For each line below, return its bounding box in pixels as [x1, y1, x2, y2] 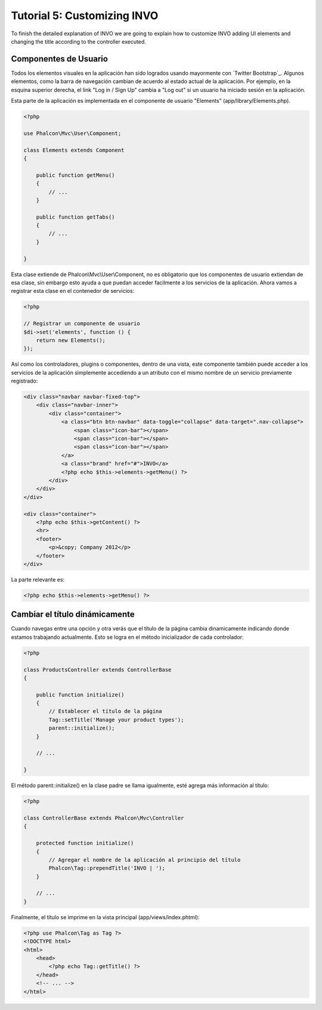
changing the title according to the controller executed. [11, 38, 146, 45]
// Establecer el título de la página [48, 708, 162, 715]
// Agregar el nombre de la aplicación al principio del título [48, 856, 241, 863]
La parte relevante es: [11, 576, 65, 583]
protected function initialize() [36, 840, 134, 847]
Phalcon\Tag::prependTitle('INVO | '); [48, 865, 165, 872]
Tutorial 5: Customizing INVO [11, 9, 159, 22]
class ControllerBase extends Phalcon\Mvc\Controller [23, 815, 184, 821]
